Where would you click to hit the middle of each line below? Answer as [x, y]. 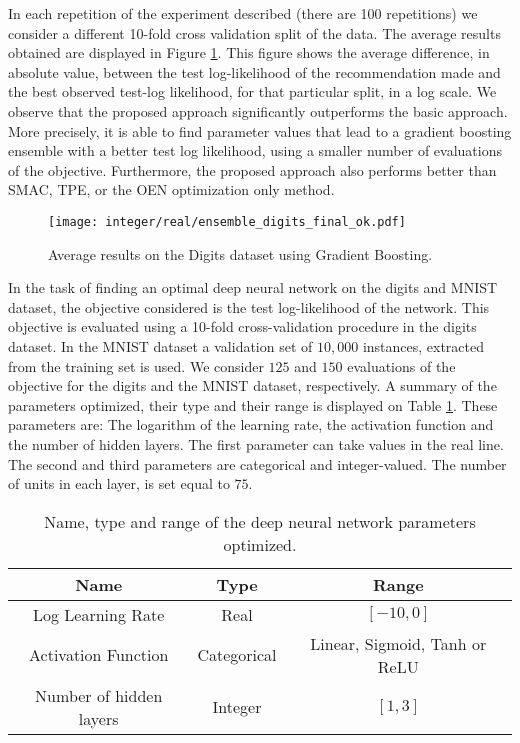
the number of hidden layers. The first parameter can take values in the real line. [256, 443]
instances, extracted [423, 345]
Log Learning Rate [99, 614]
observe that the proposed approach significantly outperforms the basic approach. [258, 110]
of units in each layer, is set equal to [119, 483]
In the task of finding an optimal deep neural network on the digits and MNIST [253, 287]
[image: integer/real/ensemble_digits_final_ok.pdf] [227, 221]
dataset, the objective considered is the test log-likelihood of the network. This [249, 306]
